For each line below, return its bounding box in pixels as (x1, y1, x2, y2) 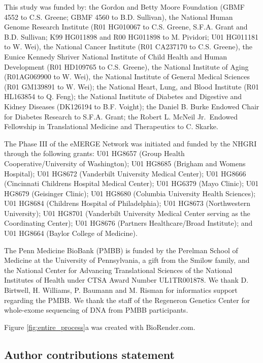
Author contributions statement (4, 346, 175, 362)
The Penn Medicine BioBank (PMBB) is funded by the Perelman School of (4, 245, 238, 255)
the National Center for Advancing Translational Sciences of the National (4, 264, 233, 275)
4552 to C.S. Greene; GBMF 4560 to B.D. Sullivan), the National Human (4, 11, 233, 22)
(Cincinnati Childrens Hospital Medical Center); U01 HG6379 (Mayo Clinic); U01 (4, 178, 259, 189)
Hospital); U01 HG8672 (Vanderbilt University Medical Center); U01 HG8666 (4, 168, 246, 178)
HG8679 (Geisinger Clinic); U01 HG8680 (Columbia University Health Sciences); (4, 188, 256, 198)
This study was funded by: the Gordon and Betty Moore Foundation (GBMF (4, 2, 245, 12)
